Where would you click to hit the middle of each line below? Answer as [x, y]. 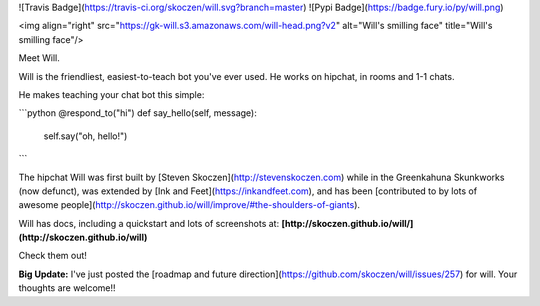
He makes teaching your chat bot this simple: [111, 94]
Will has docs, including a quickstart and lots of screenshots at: [149, 223]
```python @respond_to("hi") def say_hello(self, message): [137, 113]
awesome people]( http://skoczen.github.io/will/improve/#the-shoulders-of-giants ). [189, 205]
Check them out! [52, 256]
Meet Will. [39, 58]
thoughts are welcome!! [67, 288]
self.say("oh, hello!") [85, 136]
